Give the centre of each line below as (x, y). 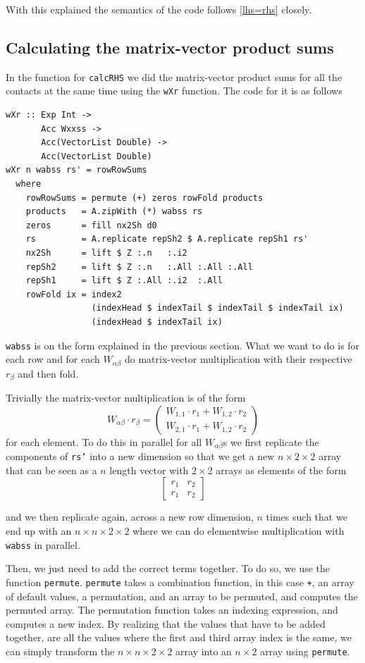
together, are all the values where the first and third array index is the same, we (179, 637)
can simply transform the (60, 651)
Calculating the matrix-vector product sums (170, 47)
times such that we (307, 517)
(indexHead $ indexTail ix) (157, 322)
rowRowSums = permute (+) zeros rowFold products (144, 198)
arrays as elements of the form (281, 470)
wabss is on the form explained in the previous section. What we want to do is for (183, 345)
